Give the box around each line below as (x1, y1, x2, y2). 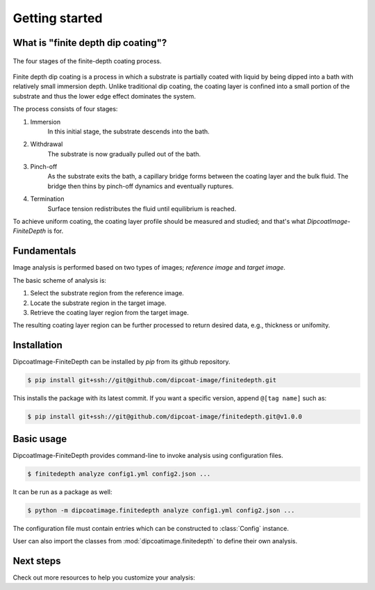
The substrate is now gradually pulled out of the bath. (47, 149, 201, 158)
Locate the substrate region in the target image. (30, 299, 167, 307)
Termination (30, 195, 65, 203)
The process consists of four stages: (12, 105, 118, 113)
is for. (47, 227, 64, 236)
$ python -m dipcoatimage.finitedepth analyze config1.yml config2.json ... (27, 506, 295, 514)
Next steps (12, 555, 61, 566)
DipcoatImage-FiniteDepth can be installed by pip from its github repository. (12, 358, 231, 366)
